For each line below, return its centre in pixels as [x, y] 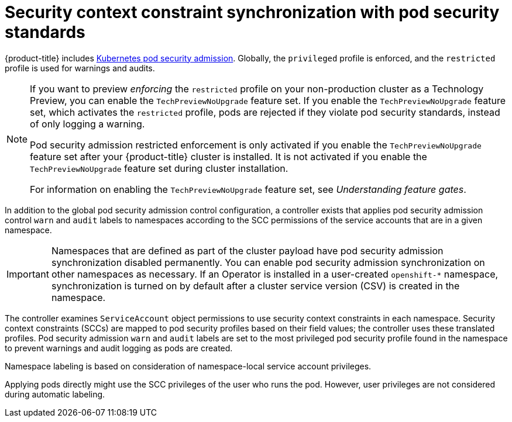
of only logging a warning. [87, 124]
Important [28, 274]
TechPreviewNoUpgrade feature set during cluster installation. [159, 168]
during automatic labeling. [55, 394]
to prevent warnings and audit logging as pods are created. [119, 348]
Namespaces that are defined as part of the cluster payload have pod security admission [247, 250]
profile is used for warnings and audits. [80, 68]
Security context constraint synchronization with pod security [252, 12]
